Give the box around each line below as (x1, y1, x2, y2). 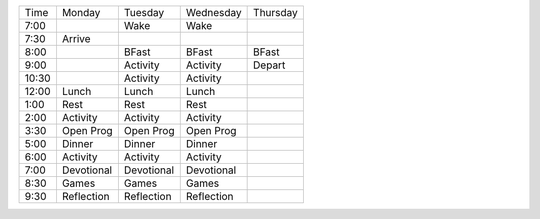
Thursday (253, 6, 299, 19)
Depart (253, 58, 286, 72)
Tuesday (123, 6, 165, 19)
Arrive (61, 32, 91, 45)
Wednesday (185, 6, 242, 19)
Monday (61, 6, 101, 19)
